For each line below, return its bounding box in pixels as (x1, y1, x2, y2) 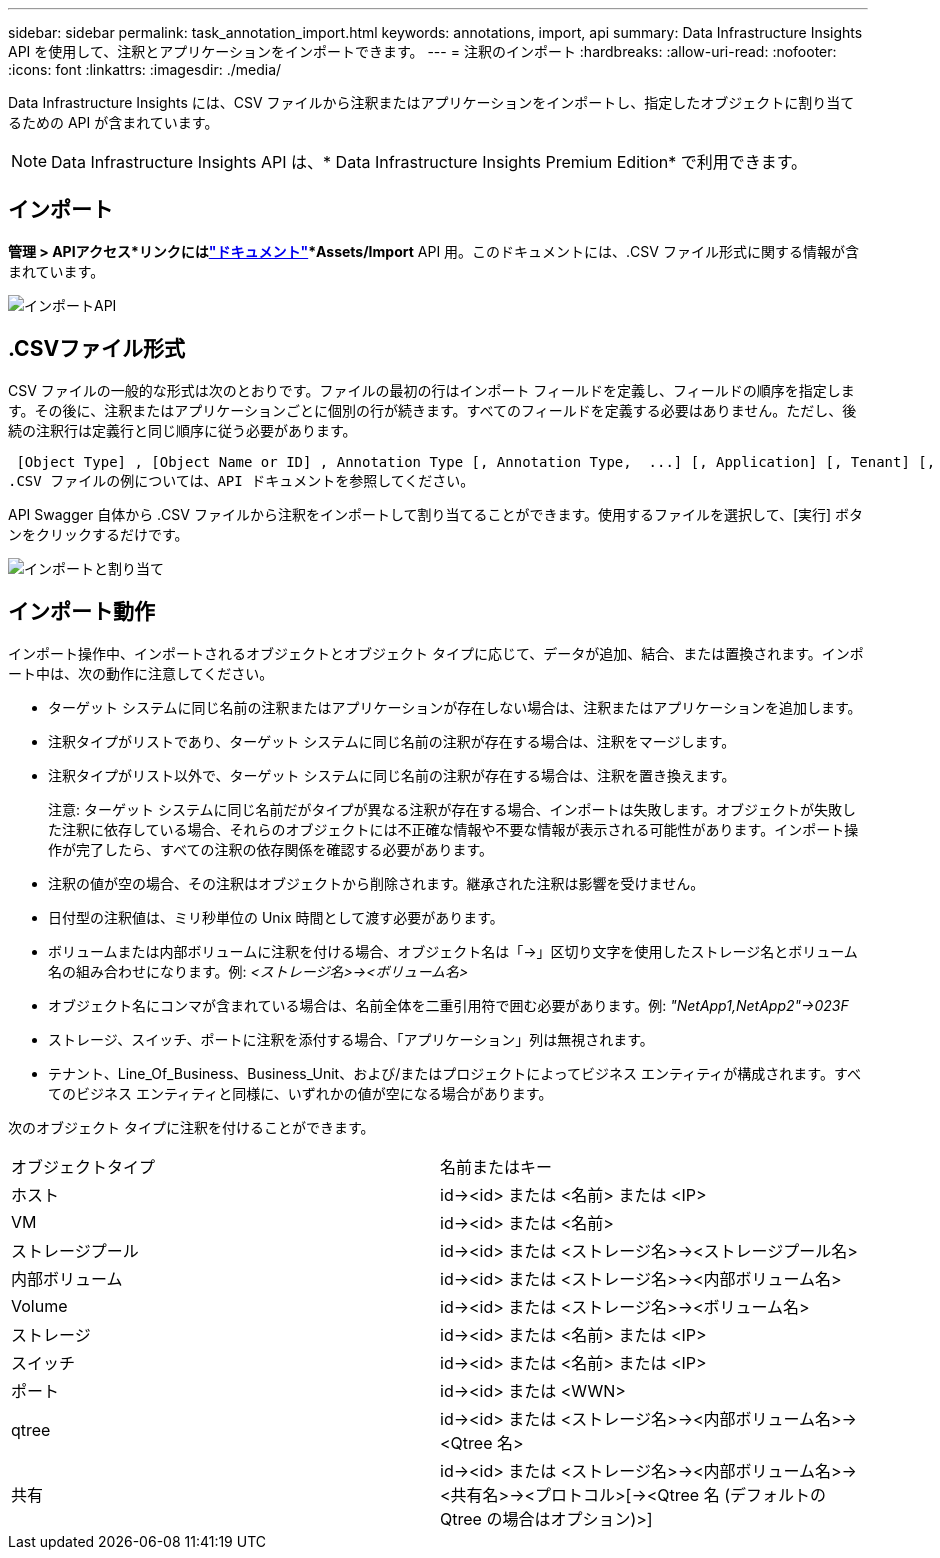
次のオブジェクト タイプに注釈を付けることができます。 (8, 1118, 375, 1136)
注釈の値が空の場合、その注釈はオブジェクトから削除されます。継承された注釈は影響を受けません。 (48, 874, 705, 892)
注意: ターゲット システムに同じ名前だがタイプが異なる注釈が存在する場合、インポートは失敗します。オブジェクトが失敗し (48, 800, 857, 818)
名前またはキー (440, 1156, 553, 1177)
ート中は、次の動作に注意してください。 (8, 664, 274, 682)
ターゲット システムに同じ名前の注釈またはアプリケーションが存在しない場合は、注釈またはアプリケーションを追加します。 (48, 698, 862, 716)
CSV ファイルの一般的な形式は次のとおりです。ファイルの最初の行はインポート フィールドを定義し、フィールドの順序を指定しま (8, 381, 855, 399)
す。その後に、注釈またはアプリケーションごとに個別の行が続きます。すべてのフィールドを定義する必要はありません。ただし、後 (8, 401, 857, 419)
